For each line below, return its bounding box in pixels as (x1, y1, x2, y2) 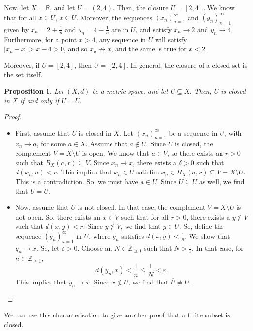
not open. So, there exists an (15, 211, 100, 221)
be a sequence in (169, 127, 218, 138)
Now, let (4, 2, 29, 12)
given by (4, 24, 29, 34)
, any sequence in (95, 34, 146, 44)
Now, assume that (15, 202, 69, 212)
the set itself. (4, 69, 43, 79)
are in (111, 24, 129, 34)
